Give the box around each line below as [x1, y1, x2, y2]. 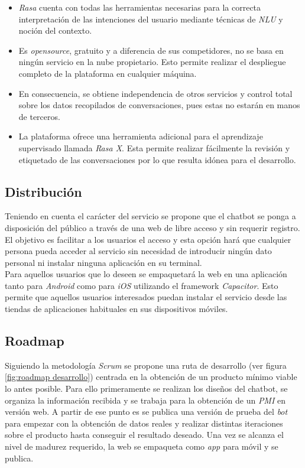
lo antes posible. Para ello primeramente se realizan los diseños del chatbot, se [5, 382, 288, 395]
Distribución [5, 182, 82, 200]
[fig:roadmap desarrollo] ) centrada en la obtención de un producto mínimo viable [5, 370, 297, 383]
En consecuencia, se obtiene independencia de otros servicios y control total [18, 87, 293, 99]
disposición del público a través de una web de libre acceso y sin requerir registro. [5, 221, 300, 233]
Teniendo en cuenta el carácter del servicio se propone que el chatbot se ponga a [5, 210, 296, 222]
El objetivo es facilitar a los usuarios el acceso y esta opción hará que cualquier [5, 233, 291, 245]
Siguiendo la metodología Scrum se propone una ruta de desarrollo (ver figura [5, 359, 287, 371]
